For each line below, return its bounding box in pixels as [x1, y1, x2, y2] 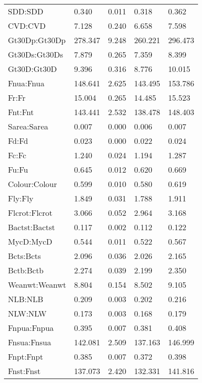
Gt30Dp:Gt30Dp [8, 34, 66, 46]
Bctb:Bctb [8, 264, 44, 276]
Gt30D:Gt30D [8, 63, 57, 74]
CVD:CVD [8, 20, 46, 31]
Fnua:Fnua [8, 77, 45, 89]
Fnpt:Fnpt [8, 351, 43, 362]
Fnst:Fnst [8, 365, 41, 377]
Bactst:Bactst [8, 221, 55, 233]
